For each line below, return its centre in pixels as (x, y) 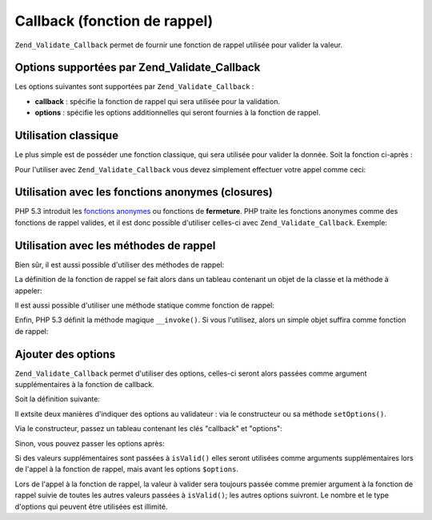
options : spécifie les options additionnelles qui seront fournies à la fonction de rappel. (178, 113)
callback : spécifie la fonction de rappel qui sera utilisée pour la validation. (157, 101)
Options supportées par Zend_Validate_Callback (138, 68)
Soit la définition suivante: (57, 399)
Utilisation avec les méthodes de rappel (115, 246)
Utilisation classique (67, 136)
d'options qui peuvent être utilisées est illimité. (91, 506)
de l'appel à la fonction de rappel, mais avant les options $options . (127, 470)
